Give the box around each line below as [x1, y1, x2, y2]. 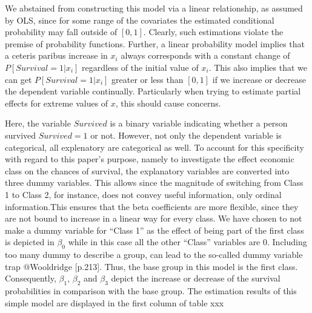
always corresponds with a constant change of [121, 49, 290, 62]
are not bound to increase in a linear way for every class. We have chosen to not [5, 212, 302, 225]
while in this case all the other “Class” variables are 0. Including [68, 236, 307, 248]
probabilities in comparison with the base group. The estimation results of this [5, 285, 297, 297]
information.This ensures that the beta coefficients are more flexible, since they [5, 200, 299, 213]
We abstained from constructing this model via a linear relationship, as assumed [5, 2, 303, 14]
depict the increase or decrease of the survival [111, 272, 280, 285]
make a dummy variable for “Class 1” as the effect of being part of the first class [5, 223, 304, 236]
